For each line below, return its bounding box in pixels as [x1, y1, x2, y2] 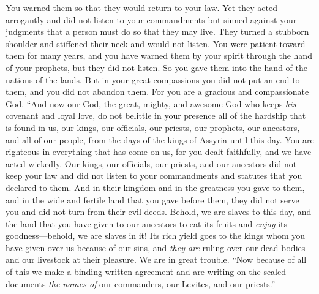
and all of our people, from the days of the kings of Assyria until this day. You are [6, 133, 314, 146]
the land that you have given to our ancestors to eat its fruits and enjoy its [6, 217, 288, 230]
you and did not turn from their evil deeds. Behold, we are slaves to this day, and [6, 205, 312, 218]
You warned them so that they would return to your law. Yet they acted [6, 1, 277, 13]
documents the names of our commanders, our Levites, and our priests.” [6, 277, 276, 290]
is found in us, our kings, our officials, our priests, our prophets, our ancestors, [6, 121, 300, 134]
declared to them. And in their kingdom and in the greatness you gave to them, [6, 181, 305, 194]
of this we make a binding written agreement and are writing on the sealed [6, 265, 287, 278]
